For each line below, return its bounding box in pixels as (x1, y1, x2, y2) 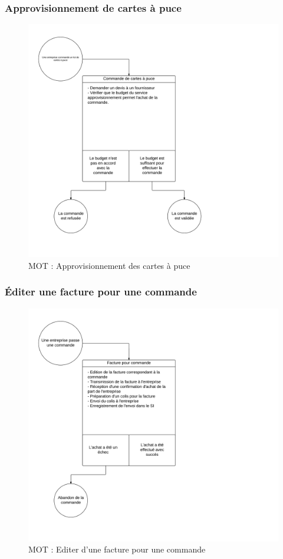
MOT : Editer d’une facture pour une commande (28, 543, 206, 555)
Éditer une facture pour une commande (5, 284, 197, 299)
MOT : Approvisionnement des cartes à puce (28, 259, 190, 271)
